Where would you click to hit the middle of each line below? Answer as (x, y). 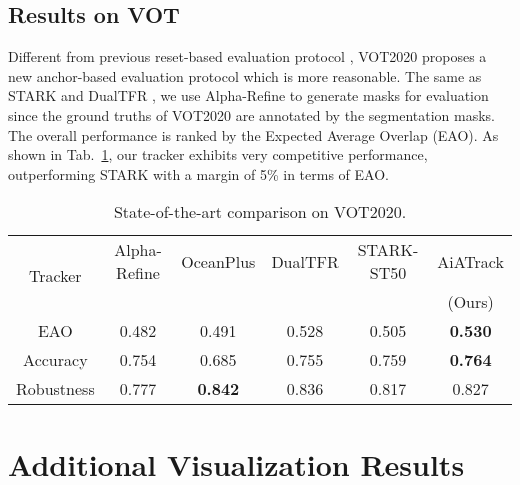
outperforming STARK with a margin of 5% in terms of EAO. (198, 173)
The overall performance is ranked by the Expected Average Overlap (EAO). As (253, 134)
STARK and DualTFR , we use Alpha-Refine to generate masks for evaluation (248, 95)
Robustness (55, 389)
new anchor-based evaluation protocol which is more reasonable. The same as (245, 75)
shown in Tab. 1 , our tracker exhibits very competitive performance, (218, 154)
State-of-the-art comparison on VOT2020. (260, 212)
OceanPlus (218, 261)
